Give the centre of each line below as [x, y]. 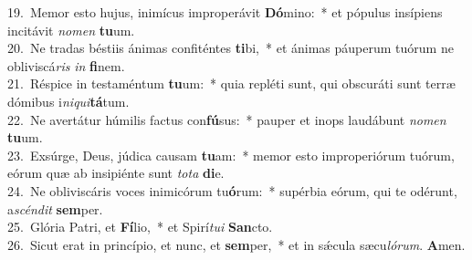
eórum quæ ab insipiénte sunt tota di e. [116, 173]
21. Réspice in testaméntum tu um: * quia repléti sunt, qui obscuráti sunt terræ [231, 83]
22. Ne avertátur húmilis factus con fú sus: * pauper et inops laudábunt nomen [227, 119]
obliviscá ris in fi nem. [66, 65]
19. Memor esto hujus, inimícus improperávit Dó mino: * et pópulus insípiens [225, 12]
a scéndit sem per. [55, 208]
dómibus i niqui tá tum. [68, 101]
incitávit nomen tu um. [71, 30]
